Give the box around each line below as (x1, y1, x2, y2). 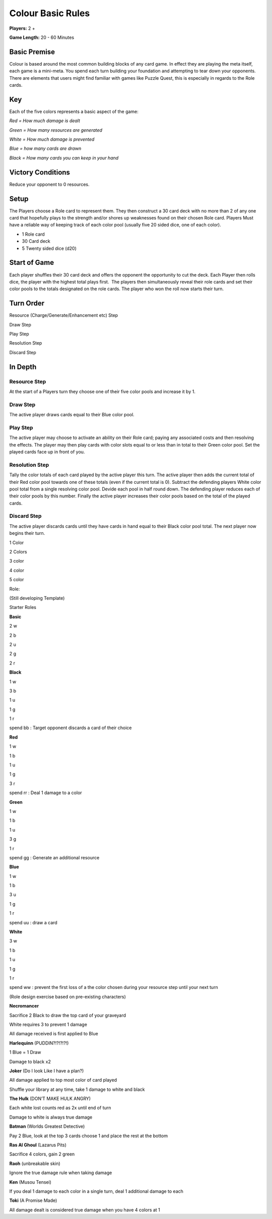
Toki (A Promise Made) (9, 1197, 57, 1203)
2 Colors (9, 549, 27, 555)
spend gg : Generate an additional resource (9, 854, 100, 860)
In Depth (9, 362, 37, 371)
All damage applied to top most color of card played (9, 1077, 117, 1083)
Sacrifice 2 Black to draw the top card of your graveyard (9, 1012, 126, 1018)
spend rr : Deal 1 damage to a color (9, 790, 83, 796)
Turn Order (9, 299, 45, 308)
